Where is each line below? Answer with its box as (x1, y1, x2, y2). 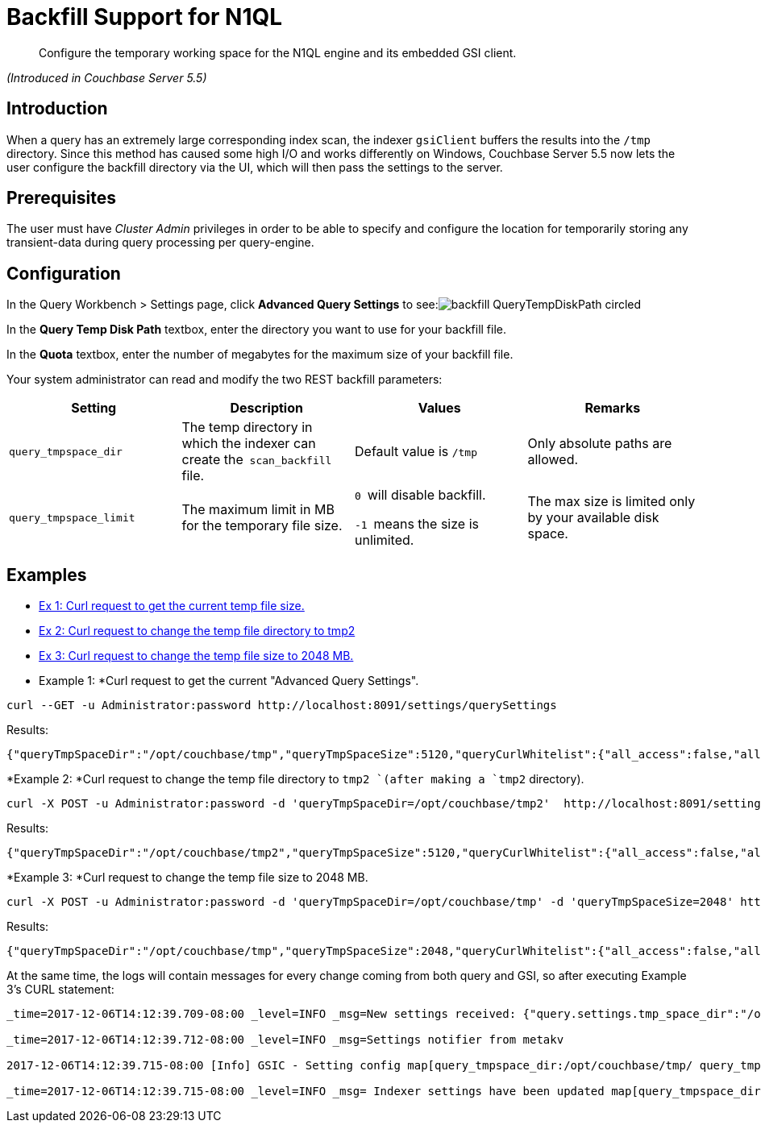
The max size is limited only (527, 493, 696, 510)
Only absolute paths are (527, 435, 672, 452)
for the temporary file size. (181, 517, 343, 534)
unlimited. (355, 532, 414, 549)
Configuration (6, 263, 121, 284)
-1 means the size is (355, 516, 479, 533)
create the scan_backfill (181, 451, 332, 468)
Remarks (584, 400, 641, 417)
